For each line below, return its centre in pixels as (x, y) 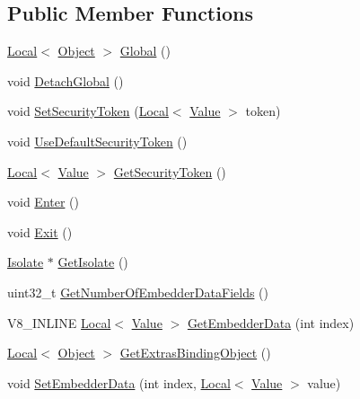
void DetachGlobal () (66, 80)
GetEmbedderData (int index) (271, 322)
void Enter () (43, 202)
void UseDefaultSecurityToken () (97, 141)
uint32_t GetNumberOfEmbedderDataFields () (138, 292)
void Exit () (40, 231)
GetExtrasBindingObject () (195, 353)
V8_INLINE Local (59, 322)
